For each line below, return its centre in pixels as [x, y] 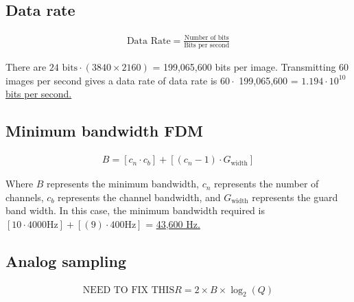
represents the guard [295, 197]
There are [26, 67]
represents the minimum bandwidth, [123, 184]
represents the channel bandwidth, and [139, 197]
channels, [25, 197]
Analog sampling [66, 260]
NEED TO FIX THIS [129, 290]
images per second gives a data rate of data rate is [111, 80]
